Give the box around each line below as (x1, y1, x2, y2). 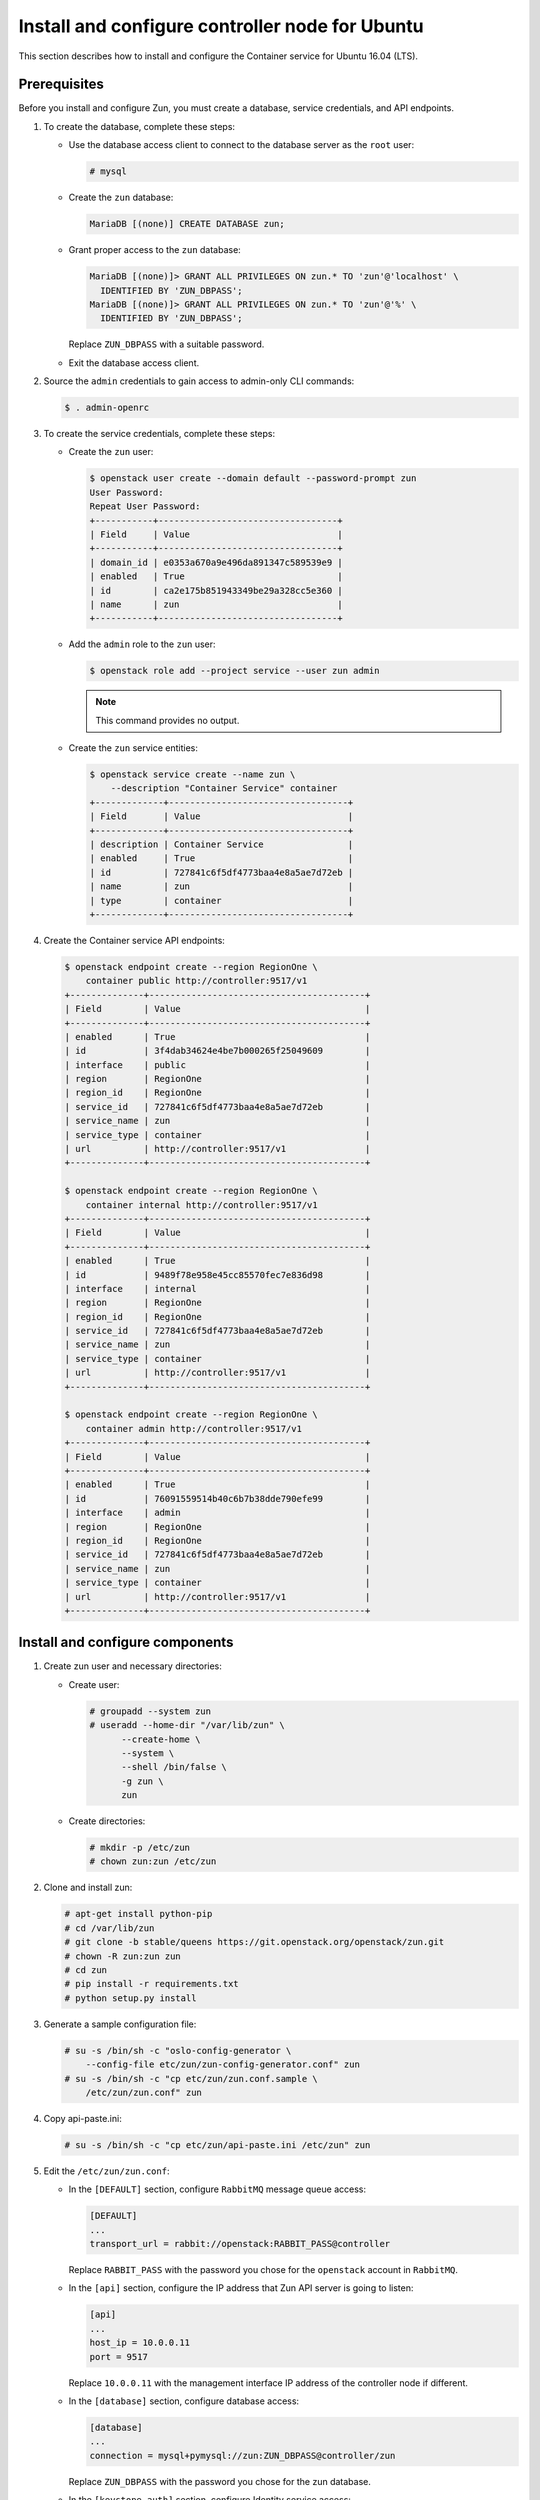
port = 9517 (89, 2351, 149, 2362)
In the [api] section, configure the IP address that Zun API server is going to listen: (68, 2282, 414, 2294)
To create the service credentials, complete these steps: (43, 428, 275, 440)
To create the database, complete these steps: (43, 120, 235, 132)
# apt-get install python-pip (64, 1908, 213, 1920)
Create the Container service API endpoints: (43, 934, 225, 946)
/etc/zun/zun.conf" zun (85, 2086, 202, 2098)
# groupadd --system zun (89, 1705, 212, 1717)
